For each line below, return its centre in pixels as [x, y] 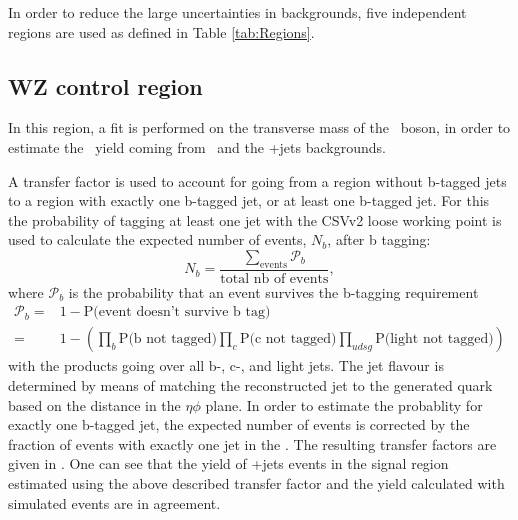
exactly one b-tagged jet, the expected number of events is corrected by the [239, 424]
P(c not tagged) [288, 339]
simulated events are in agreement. [114, 502]
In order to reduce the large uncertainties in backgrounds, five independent [237, 12]
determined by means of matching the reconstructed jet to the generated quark [250, 385]
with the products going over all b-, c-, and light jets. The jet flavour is [226, 365]
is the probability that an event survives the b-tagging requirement [273, 291]
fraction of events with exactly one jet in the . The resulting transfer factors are [252, 443]
